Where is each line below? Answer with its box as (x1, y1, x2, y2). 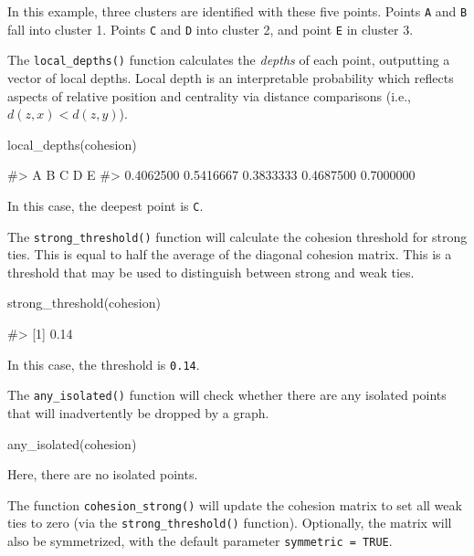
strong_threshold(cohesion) (7, 293, 161, 312)
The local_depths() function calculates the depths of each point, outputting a (7, 50, 450, 69)
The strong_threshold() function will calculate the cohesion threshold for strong (7, 226, 468, 246)
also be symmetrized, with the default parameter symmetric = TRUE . (7, 531, 393, 551)
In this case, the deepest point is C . (7, 195, 204, 215)
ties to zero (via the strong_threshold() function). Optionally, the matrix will (7, 513, 452, 532)
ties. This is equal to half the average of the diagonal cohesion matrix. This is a (7, 245, 452, 264)
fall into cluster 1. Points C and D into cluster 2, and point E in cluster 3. (7, 19, 414, 38)
